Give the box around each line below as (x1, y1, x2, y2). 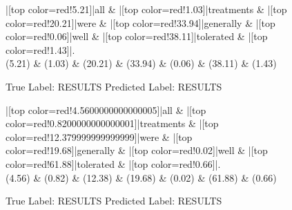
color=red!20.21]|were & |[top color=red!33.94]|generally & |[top (6, 15, 275, 30)
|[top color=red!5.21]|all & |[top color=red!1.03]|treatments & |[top (6, 2, 287, 16)
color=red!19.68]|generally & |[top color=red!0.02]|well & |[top (6, 143, 268, 157)
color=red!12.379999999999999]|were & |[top (6, 129, 193, 144)
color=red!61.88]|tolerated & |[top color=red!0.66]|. (6, 156, 221, 171)
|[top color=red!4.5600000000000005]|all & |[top (6, 102, 206, 117)
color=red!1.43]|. (6, 42, 75, 57)
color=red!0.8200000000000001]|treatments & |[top (6, 116, 219, 131)
